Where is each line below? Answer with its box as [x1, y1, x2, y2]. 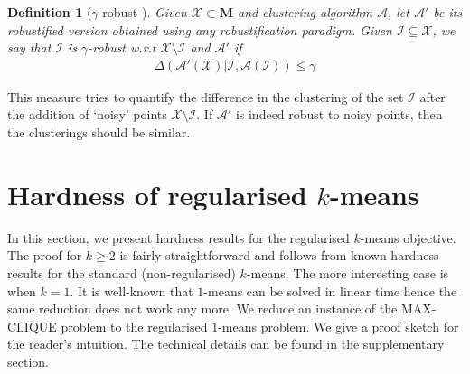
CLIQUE [7, 316, 57, 335]
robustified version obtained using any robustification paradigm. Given [7, 20, 392, 39]
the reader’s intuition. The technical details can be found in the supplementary [7, 334, 445, 353]
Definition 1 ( [7, 3, 92, 21]
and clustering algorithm [237, 3, 372, 21]
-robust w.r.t [88, 38, 156, 57]
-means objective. [360, 228, 456, 247]
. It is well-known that [70, 281, 193, 300]
